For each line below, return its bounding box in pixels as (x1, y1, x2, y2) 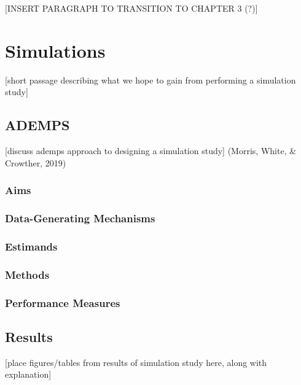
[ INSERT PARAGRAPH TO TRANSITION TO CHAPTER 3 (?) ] (5, 2, 258, 14)
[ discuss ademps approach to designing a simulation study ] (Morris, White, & (5, 144, 297, 157)
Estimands (5, 238, 58, 254)
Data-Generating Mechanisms (5, 211, 155, 226)
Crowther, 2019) (5, 156, 66, 169)
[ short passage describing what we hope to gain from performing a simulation (5, 73, 296, 86)
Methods (5, 266, 50, 282)
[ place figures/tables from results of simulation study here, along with (5, 356, 267, 368)
